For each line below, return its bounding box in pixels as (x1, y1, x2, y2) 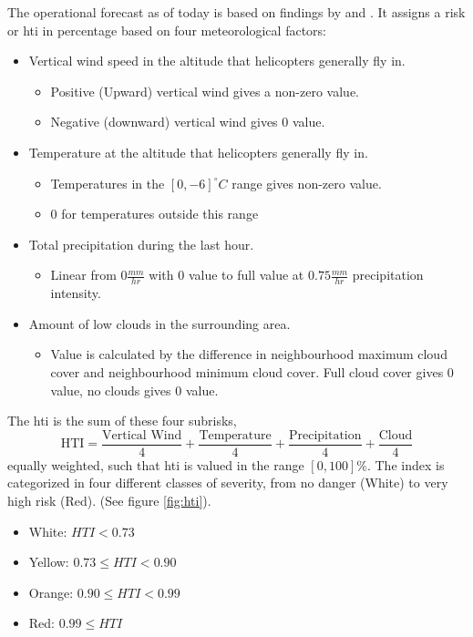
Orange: (28, 582, 74, 601)
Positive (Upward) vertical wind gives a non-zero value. (50, 81, 359, 100)
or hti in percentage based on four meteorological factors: (7, 20, 326, 39)
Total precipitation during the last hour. (28, 234, 254, 253)
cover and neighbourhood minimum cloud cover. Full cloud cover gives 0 (50, 362, 454, 381)
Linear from (50, 265, 117, 284)
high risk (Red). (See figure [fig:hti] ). (7, 490, 211, 509)
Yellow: (28, 552, 69, 571)
